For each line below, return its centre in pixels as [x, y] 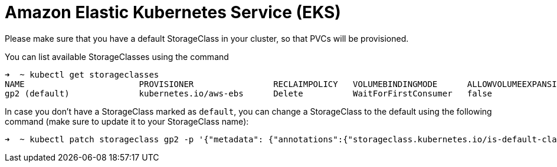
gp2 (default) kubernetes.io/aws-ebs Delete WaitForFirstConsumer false [249, 93]
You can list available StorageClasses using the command [117, 56]
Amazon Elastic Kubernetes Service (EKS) [173, 12]
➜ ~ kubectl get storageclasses [82, 74]
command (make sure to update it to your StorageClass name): [127, 121]
